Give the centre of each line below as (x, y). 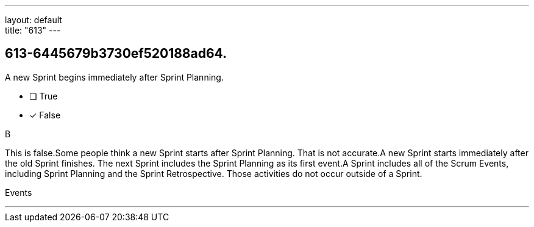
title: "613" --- (33, 30)
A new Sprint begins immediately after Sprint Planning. (114, 77)
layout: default (34, 20)
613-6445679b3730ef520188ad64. (116, 54)
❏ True (44, 96)
